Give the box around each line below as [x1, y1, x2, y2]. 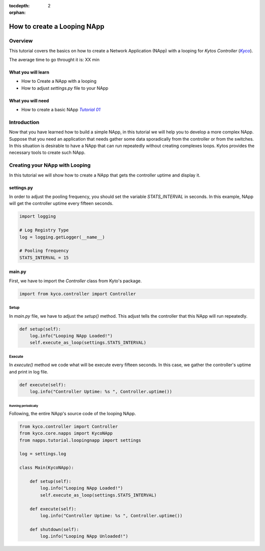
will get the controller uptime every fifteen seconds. [9, 200, 114, 206]
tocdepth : [9, 3, 30, 8]
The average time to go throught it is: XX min [9, 56, 100, 62]
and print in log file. [9, 369, 49, 375]
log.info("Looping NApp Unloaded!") [40, 533, 129, 539]
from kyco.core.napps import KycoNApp [19, 430, 113, 436]
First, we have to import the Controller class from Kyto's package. [9, 277, 142, 284]
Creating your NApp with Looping [9, 162, 91, 169]
